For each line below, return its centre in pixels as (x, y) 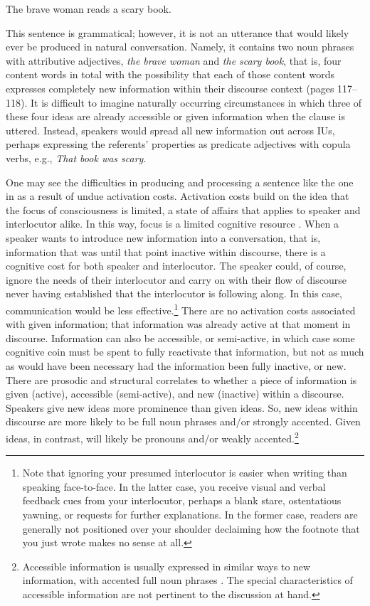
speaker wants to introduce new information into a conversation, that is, (163, 237)
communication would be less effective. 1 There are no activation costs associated (181, 309)
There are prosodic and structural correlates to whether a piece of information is (181, 379)
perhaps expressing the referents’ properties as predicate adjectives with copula (178, 144)
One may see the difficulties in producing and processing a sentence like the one (180, 182)
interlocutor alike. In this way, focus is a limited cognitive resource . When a (172, 224)
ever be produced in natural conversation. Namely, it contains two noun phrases (180, 47)
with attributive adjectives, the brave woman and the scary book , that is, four (174, 60)
